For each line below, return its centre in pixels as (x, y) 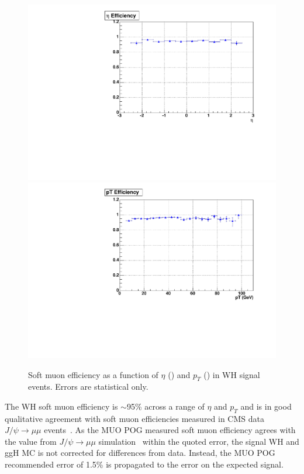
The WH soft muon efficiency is (61, 406)
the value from (31, 441)
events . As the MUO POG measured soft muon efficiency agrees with (170, 430)
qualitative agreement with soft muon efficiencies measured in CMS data (134, 418)
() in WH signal (232, 374)
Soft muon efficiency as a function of (93, 374)
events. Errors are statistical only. (88, 387)
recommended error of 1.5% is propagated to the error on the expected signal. (144, 464)
